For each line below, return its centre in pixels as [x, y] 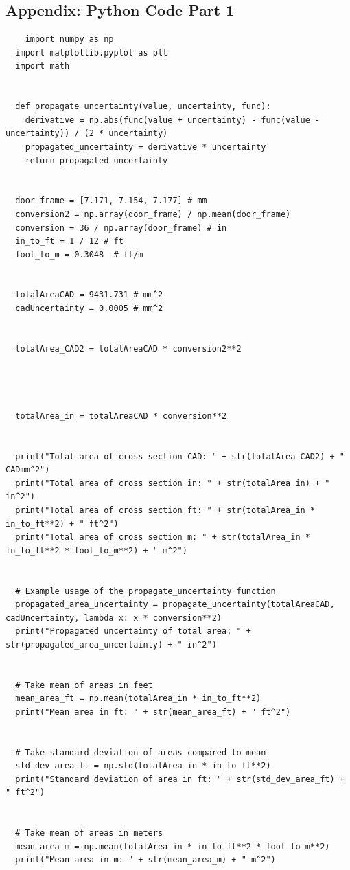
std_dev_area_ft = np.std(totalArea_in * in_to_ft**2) [143, 766]
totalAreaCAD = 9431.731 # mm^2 [89, 295]
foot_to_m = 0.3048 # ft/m [79, 254]
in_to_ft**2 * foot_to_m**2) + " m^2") [96, 550]
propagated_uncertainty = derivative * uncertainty [145, 147]
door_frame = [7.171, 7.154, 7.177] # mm [111, 201]
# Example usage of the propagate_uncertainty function [145, 591]
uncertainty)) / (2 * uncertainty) [87, 134]
